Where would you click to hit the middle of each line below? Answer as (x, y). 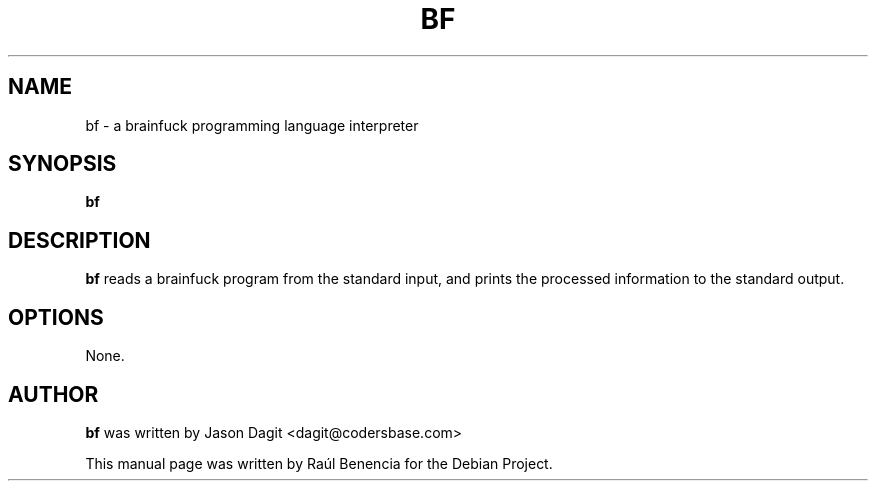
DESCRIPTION (79, 240)
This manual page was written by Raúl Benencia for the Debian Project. (319, 463)
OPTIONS (56, 317)
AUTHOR (53, 394)
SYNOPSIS (62, 164)
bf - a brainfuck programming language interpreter (252, 125)
